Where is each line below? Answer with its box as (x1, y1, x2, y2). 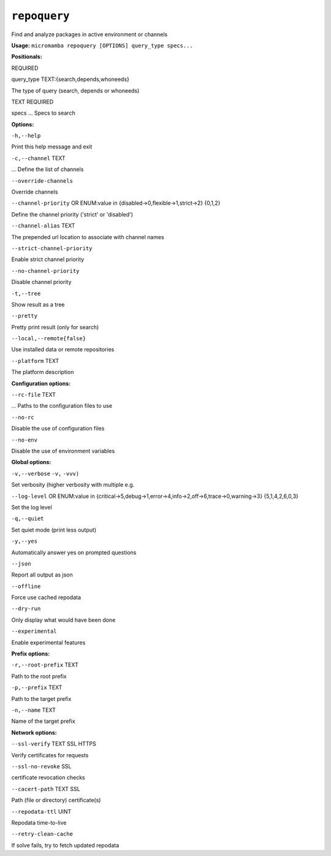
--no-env (11, 436, 38, 443)
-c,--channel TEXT (11, 154, 66, 162)
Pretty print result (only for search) (11, 323, 99, 331)
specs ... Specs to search (11, 109, 76, 117)
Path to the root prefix (11, 672, 67, 680)
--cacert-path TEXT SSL (11, 785, 80, 792)
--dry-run (11, 605, 41, 613)
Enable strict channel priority (11, 256, 85, 263)
